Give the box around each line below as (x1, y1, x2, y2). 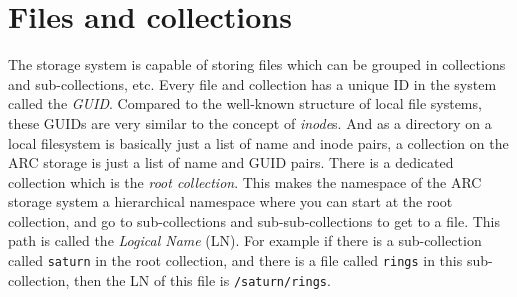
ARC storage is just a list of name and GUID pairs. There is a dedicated (8, 152, 454, 173)
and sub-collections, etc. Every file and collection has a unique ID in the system (8, 73, 497, 94)
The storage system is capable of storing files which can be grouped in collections (8, 54, 506, 75)
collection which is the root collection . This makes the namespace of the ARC (8, 171, 482, 192)
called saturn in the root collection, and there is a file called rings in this (8, 250, 463, 271)
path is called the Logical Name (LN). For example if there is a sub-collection (8, 230, 482, 251)
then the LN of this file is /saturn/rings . (74, 269, 331, 290)
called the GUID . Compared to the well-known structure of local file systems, (8, 93, 482, 114)
